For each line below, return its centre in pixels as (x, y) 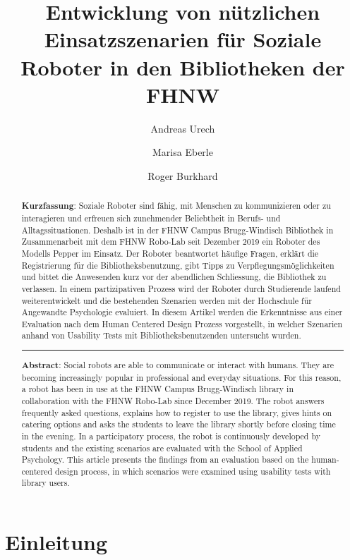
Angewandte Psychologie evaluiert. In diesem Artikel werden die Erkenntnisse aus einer (182, 312)
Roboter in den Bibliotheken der (183, 67)
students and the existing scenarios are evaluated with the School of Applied (162, 448)
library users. (46, 483)
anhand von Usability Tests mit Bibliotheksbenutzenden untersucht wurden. (161, 335)
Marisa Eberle (183, 152)
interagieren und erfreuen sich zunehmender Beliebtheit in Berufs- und (151, 218)
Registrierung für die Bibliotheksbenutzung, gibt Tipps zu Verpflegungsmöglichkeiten (178, 265)
